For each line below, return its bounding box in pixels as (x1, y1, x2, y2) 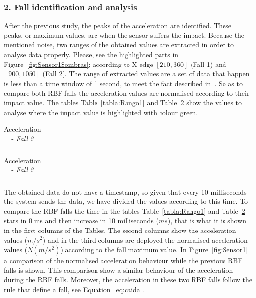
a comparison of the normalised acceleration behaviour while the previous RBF (4, 255, 243, 265)
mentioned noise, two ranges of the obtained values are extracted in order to (4, 39, 234, 50)
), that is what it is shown (167, 215, 247, 226)
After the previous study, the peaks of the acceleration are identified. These (4, 20, 232, 31)
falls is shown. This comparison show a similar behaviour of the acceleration (4, 265, 233, 275)
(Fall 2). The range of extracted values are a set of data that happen (42, 68, 250, 79)
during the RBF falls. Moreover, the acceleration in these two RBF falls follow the (4, 274, 252, 285)
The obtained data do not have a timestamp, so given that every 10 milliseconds (4, 186, 247, 197)
